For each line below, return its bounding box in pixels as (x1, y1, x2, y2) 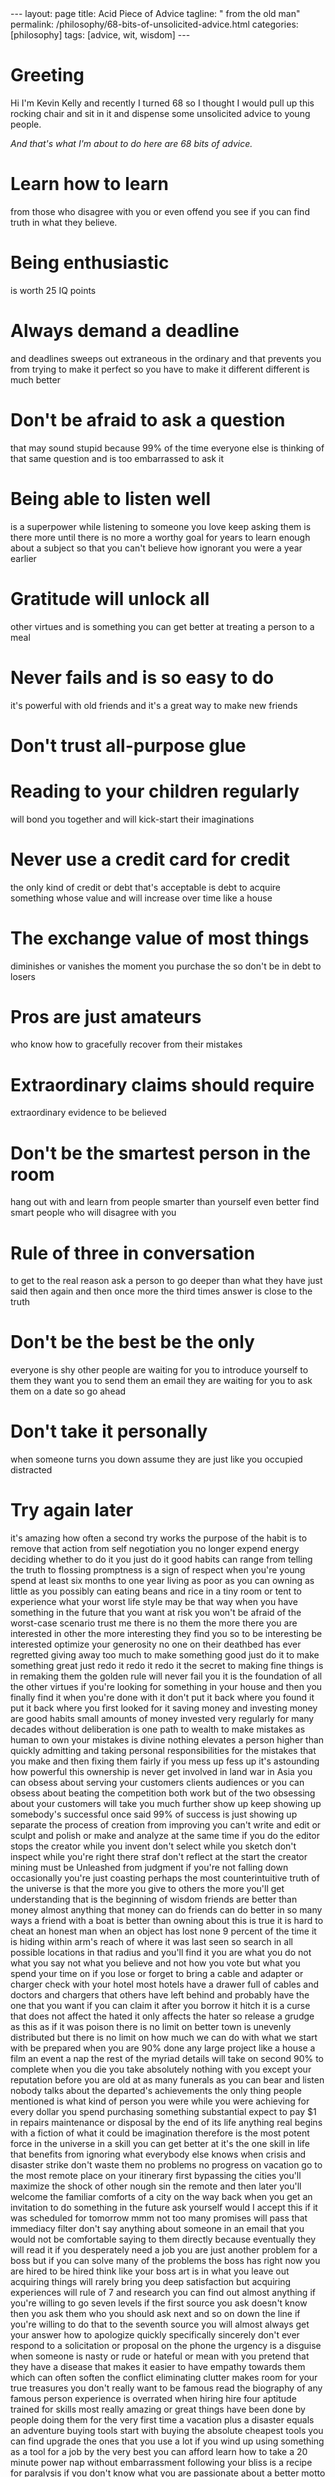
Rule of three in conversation (10, 1242, 256, 1264)
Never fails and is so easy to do (10, 666, 275, 689)
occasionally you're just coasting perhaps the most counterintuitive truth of (10, 1872, 320, 1884)
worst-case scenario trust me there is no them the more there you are (10, 1617, 298, 1629)
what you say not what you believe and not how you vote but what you (10, 1957, 301, 1969)
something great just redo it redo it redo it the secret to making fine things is (10, 1660, 324, 1672)
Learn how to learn (10, 173, 169, 196)
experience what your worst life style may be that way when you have (10, 1596, 298, 1608)
